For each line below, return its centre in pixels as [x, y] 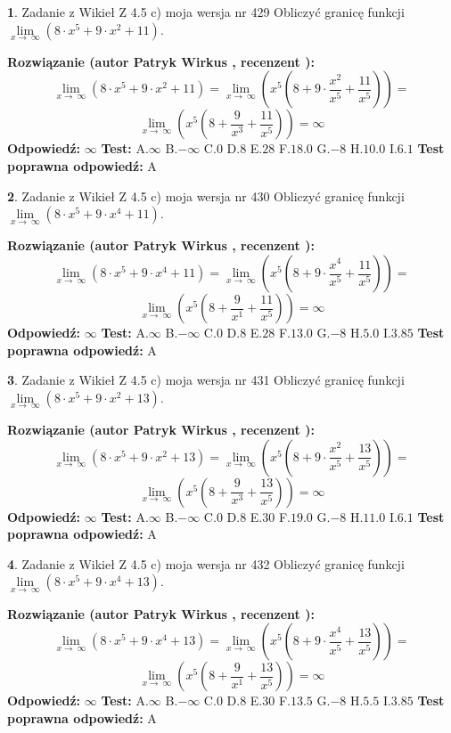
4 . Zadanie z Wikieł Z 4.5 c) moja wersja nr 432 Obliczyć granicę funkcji [206, 563]
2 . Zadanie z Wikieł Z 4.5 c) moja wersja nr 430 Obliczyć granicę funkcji [206, 195]
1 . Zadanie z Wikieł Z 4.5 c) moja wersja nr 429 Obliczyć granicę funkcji [206, 12]
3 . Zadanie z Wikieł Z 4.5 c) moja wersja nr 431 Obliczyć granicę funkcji [206, 380]
